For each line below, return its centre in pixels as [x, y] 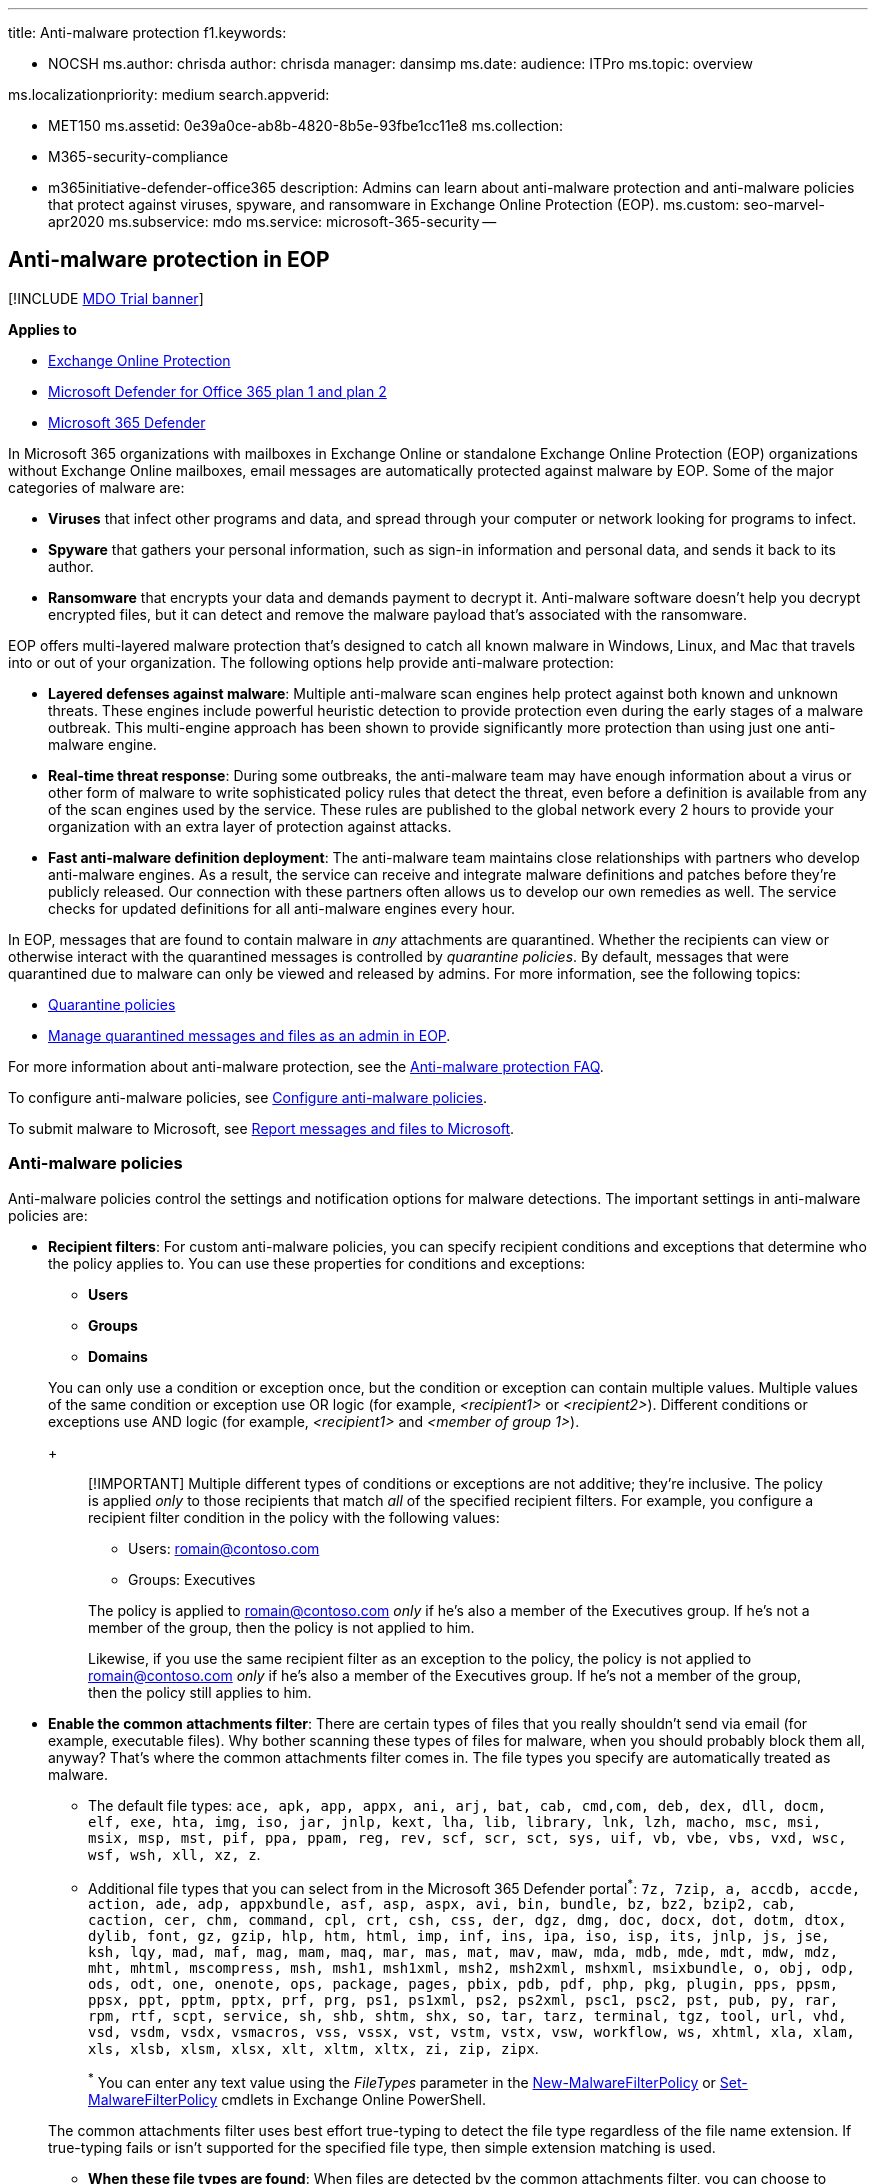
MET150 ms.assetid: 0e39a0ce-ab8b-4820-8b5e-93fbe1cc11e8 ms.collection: [306, 125]
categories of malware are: [96, 487]
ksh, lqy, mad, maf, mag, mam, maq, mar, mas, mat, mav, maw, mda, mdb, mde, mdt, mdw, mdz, [463, 1952]
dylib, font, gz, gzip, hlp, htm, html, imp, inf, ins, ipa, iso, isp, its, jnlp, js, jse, [459, 1936]
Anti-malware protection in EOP [169, 260]
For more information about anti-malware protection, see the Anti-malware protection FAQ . [306, 1066]
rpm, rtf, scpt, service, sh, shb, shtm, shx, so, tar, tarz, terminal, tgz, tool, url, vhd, [467, 2016]
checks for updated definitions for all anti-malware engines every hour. [282, 908]
